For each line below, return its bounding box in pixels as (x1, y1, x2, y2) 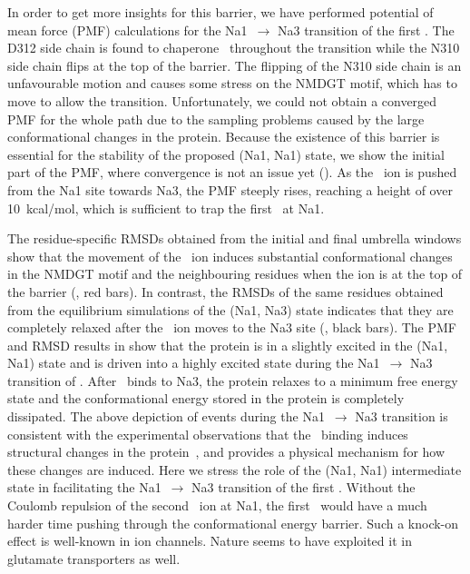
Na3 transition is (355, 407, 448, 426)
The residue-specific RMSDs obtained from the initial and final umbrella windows (7, 229, 462, 248)
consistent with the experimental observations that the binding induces (7, 424, 408, 443)
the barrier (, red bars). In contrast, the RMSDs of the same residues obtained (7, 282, 444, 301)
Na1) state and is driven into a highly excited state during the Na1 (7, 353, 380, 372)
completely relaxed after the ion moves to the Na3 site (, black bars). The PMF (7, 318, 456, 337)
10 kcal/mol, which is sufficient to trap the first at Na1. (7, 198, 325, 217)
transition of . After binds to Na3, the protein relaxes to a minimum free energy (7, 371, 458, 390)
